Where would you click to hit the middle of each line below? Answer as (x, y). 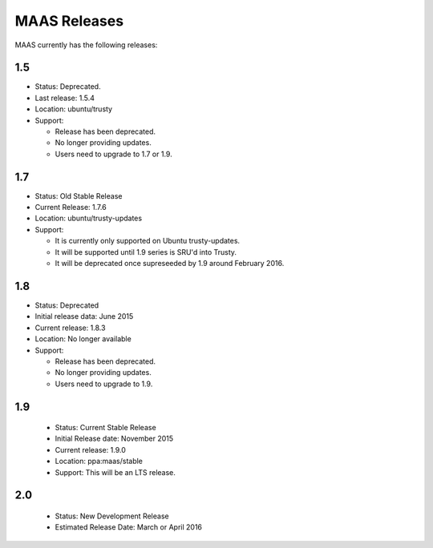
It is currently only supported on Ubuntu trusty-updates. (148, 241)
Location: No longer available (83, 339)
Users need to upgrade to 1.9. (104, 384)
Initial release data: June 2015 (84, 316)
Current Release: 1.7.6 (71, 208)
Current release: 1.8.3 (70, 328)
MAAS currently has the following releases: (86, 45)
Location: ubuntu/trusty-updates (89, 218)
